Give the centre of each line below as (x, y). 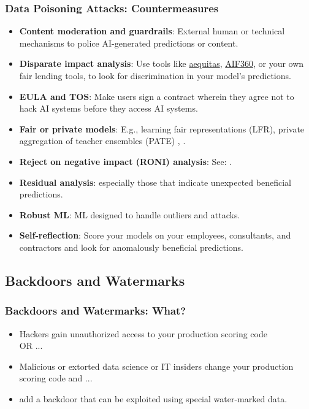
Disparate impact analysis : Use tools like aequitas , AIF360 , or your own (162, 63)
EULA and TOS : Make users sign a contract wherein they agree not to (157, 96)
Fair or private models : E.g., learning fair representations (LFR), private (162, 128)
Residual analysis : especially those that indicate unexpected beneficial (155, 182)
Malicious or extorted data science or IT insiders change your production (156, 366)
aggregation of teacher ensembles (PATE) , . (102, 141)
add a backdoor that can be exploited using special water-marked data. (153, 398)
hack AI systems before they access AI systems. (109, 108)
